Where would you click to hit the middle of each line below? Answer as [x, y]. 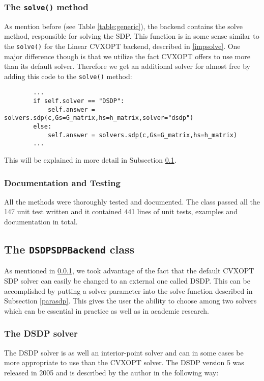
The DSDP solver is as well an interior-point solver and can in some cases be [124, 352]
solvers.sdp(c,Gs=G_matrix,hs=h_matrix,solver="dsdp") [99, 118]
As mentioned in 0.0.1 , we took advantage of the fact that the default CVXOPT [129, 271]
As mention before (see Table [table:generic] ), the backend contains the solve [123, 26]
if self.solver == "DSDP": [79, 101]
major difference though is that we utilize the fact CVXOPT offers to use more [127, 56]
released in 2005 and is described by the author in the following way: [111, 372]
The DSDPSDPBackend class [69, 249]
